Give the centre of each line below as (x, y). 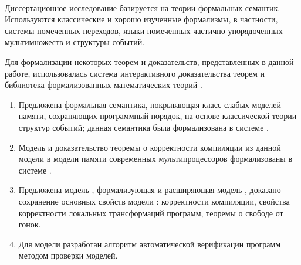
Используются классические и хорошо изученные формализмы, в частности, (141, 19)
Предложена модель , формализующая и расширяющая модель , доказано (150, 190)
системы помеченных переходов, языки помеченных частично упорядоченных (144, 30)
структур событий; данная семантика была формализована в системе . (143, 127)
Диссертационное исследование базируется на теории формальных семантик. (143, 7)
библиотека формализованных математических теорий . (104, 85)
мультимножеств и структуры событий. (75, 42)
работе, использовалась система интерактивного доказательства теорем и (135, 73)
